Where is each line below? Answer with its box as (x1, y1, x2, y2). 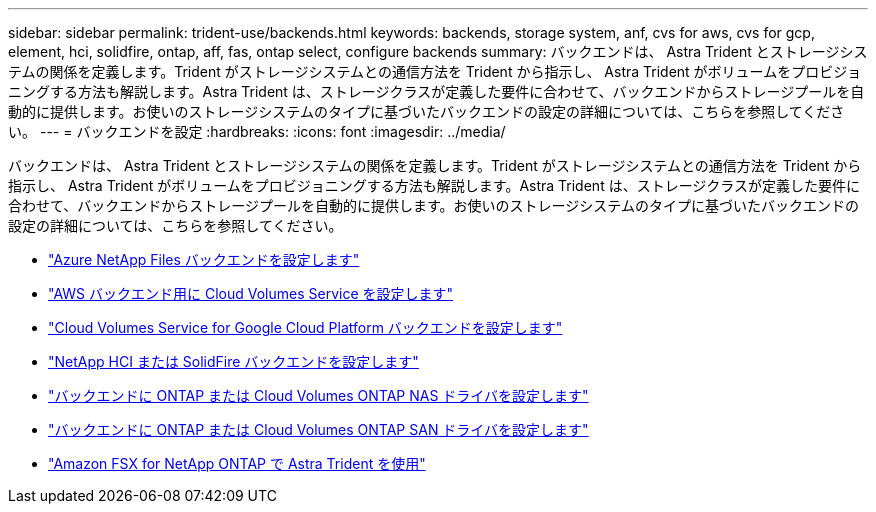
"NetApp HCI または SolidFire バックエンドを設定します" (48, 353, 419, 370)
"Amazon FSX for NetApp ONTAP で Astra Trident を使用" (48, 455, 426, 472)
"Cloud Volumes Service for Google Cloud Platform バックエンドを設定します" (48, 319, 563, 336)
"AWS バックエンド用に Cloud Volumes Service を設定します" (48, 285, 454, 302)
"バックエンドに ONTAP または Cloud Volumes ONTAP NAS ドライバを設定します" (48, 387, 589, 404)
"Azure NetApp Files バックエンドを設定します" (48, 251, 360, 268)
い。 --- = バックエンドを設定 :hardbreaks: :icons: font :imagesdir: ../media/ (8, 123, 506, 140)
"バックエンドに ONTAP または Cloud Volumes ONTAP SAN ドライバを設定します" (48, 421, 589, 438)
